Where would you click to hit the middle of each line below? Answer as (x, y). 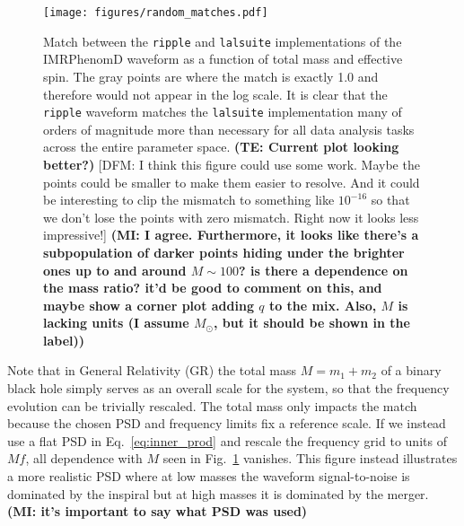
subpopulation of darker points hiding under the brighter (224, 252)
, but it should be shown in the (312, 323)
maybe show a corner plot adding (149, 305)
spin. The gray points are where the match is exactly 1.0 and (211, 76)
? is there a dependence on (323, 270)
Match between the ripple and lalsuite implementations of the (223, 41)
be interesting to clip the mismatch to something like (189, 200)
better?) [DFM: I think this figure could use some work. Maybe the (232, 164)
